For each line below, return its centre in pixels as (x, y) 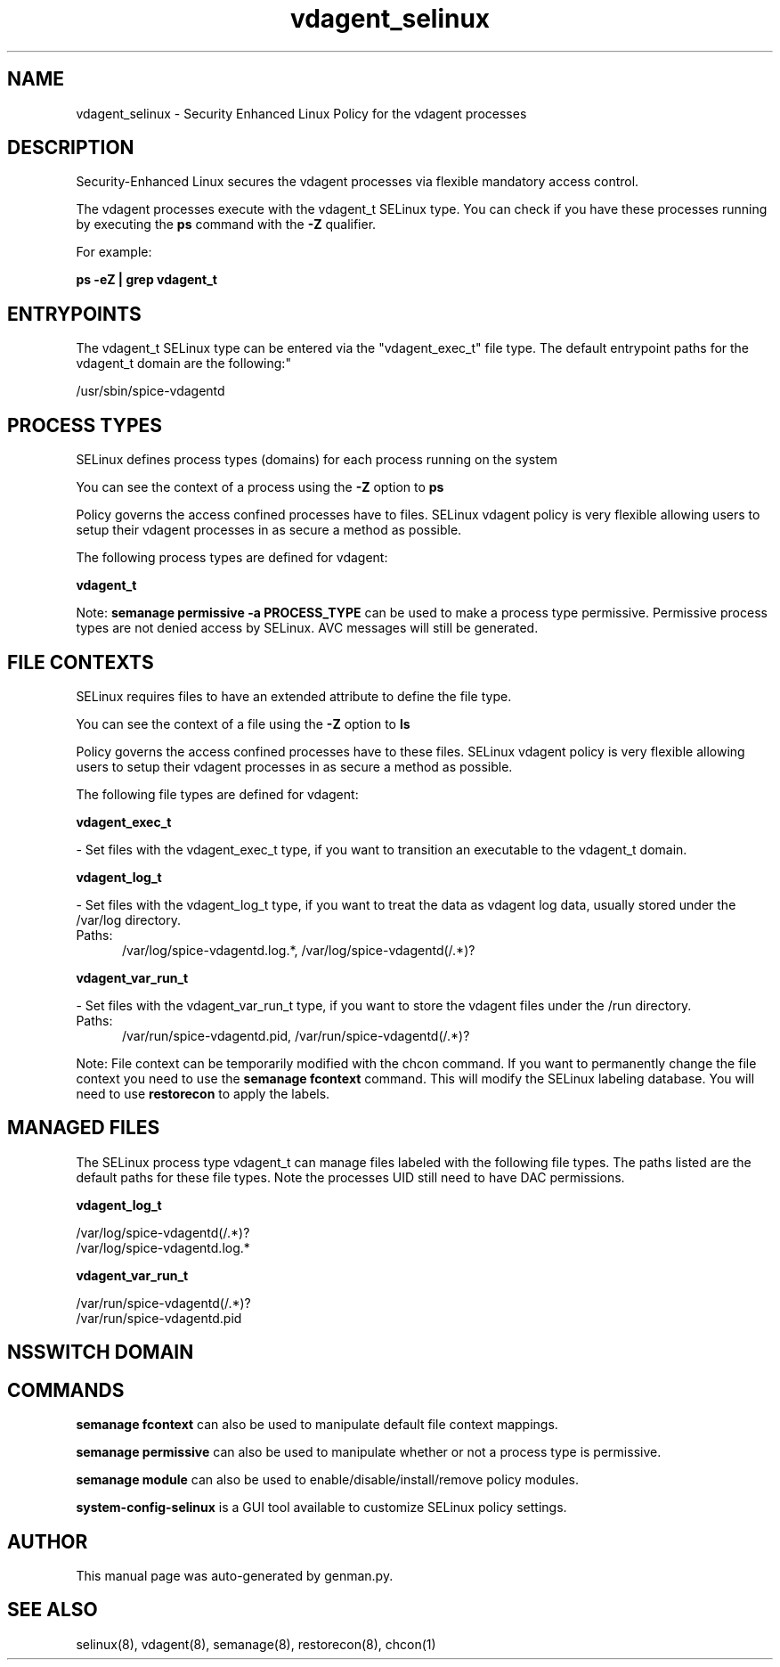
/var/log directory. (129, 919)
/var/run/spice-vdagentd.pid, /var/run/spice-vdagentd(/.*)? (296, 1035)
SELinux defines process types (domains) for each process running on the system (317, 460)
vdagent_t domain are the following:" (183, 364)
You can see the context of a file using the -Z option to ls (243, 723)
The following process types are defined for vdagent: (232, 558)
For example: (114, 252)
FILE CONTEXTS (81, 662)
